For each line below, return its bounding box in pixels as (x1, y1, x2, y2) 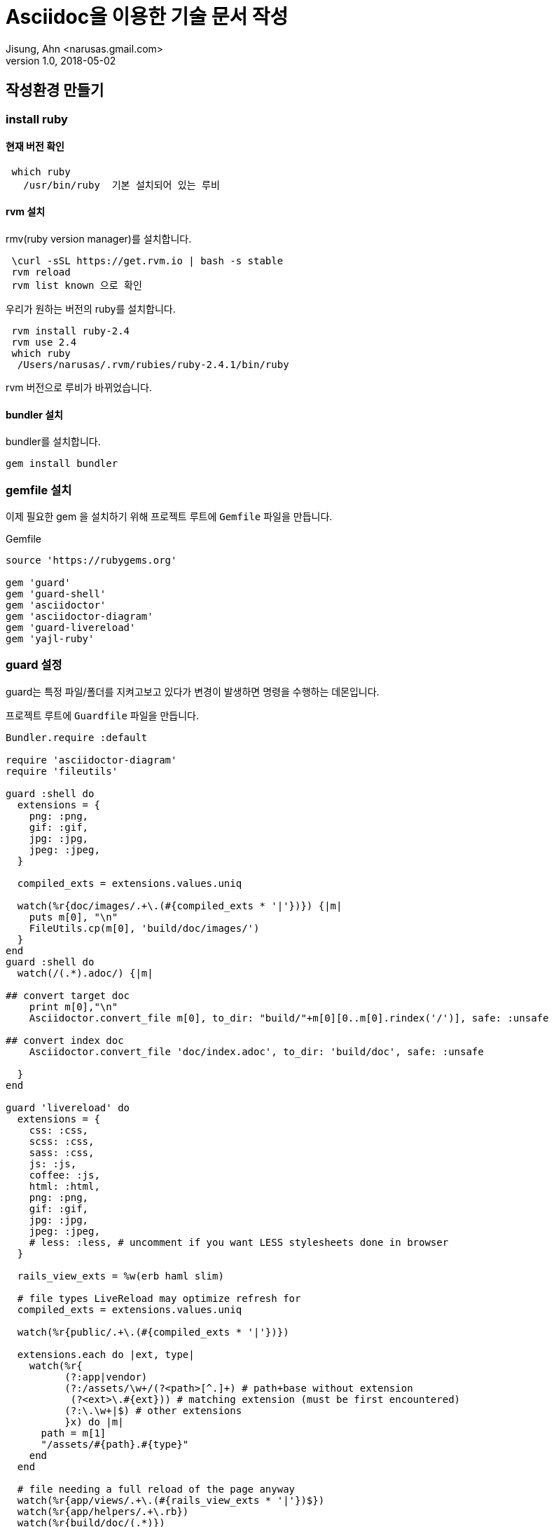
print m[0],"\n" (29, 1000, 118, 1012)
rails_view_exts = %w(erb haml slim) (17, 1270, 224, 1282)
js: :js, (29, 1158, 77, 1169)
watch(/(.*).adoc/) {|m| (17, 967, 153, 979)
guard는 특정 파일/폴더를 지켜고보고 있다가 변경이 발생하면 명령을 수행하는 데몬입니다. (6, 685, 380, 698)
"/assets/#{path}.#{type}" (41, 1438, 189, 1450)
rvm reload (11, 266, 71, 278)
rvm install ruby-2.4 (11, 325, 130, 337)
